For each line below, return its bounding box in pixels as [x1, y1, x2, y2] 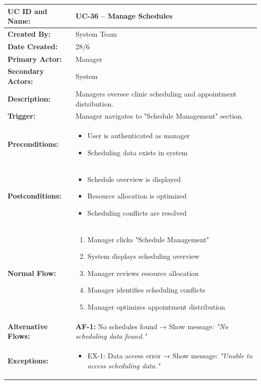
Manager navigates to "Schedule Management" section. [75, 111, 243, 121]
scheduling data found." [75, 331, 147, 341]
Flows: [8, 331, 30, 341]
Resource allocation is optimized [87, 190, 187, 201]
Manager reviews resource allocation [87, 267, 199, 278]
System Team [75, 28, 117, 39]
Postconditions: [8, 190, 62, 201]
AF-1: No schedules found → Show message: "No [75, 321, 228, 331]
